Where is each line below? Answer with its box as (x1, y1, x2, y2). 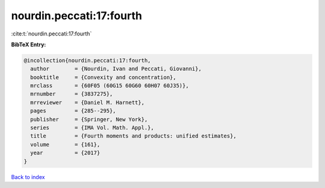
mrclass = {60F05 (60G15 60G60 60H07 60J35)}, (30, 82, 189, 89)
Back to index (11, 173, 45, 180)
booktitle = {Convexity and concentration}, (30, 74, 177, 80)
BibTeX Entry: (11, 41, 46, 48)
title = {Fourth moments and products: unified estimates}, (30, 133, 237, 139)
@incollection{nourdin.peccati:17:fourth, (23, 57, 151, 64)
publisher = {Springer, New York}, (30, 116, 148, 123)
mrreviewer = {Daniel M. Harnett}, (30, 99, 144, 106)
